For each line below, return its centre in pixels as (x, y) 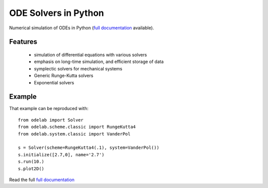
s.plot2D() (31, 168)
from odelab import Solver (51, 120)
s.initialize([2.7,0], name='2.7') (61, 155)
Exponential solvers (54, 82)
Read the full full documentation (42, 180)
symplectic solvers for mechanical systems (78, 68)
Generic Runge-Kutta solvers (64, 76)
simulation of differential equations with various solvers (91, 55)
